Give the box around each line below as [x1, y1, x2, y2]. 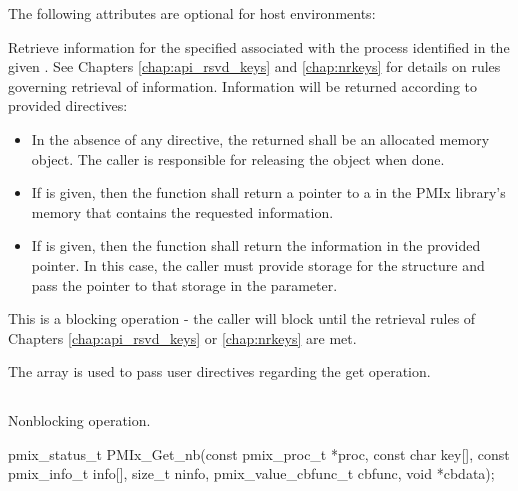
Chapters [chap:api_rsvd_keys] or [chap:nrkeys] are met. [8, 327, 357, 348]
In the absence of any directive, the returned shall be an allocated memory [31, 128, 490, 149]
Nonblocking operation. [8, 410, 151, 431]
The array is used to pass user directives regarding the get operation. [8, 361, 431, 382]
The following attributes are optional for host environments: [8, 3, 376, 23]
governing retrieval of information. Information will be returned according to [8, 75, 477, 96]
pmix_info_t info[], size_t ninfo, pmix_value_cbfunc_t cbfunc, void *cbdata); [8, 463, 495, 484]
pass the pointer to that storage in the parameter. [31, 274, 338, 295]
